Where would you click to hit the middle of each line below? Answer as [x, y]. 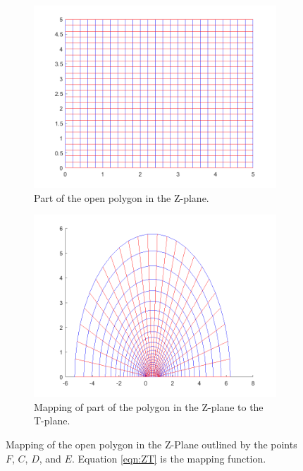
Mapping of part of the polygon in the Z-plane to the [149, 406]
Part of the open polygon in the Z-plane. [122, 197]
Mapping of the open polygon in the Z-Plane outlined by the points [151, 444]
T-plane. [52, 421]
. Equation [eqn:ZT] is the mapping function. [169, 458]
